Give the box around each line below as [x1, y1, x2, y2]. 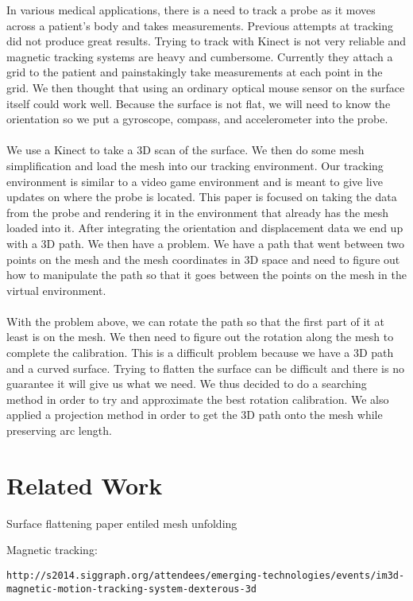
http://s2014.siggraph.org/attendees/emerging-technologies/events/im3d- [6, 569, 405, 581]
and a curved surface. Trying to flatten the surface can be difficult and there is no [6, 359, 404, 376]
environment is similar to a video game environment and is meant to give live [6, 173, 383, 189]
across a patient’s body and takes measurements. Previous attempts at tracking [6, 17, 394, 33]
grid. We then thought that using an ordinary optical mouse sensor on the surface [6, 79, 405, 95]
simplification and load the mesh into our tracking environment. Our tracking [6, 157, 384, 173]
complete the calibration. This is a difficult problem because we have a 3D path [6, 344, 394, 361]
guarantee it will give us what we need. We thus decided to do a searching [6, 375, 367, 392]
